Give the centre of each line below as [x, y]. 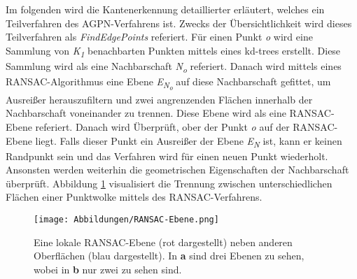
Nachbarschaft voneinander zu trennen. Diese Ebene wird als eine [146, 113]
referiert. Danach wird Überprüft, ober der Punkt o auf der [162, 126]
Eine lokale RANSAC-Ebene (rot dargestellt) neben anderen [163, 242]
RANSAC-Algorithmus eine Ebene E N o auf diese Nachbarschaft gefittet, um [168, 84]
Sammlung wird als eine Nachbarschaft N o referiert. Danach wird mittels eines [174, 66]
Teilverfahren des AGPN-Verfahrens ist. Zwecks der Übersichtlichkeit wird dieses [179, 23]
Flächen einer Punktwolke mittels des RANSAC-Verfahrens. [134, 197]
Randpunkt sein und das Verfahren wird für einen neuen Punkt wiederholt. [167, 156]
